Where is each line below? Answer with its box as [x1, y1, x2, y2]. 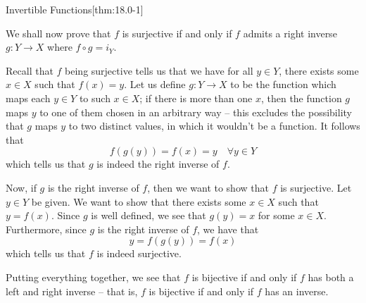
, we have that [197, 221, 259, 236]
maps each [6, 90, 51, 105]
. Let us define [124, 77, 186, 92]
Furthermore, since [6, 221, 87, 236]
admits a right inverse [243, 25, 337, 40]
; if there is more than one [139, 90, 253, 105]
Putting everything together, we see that [6, 269, 181, 284]
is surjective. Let [280, 180, 352, 194]
